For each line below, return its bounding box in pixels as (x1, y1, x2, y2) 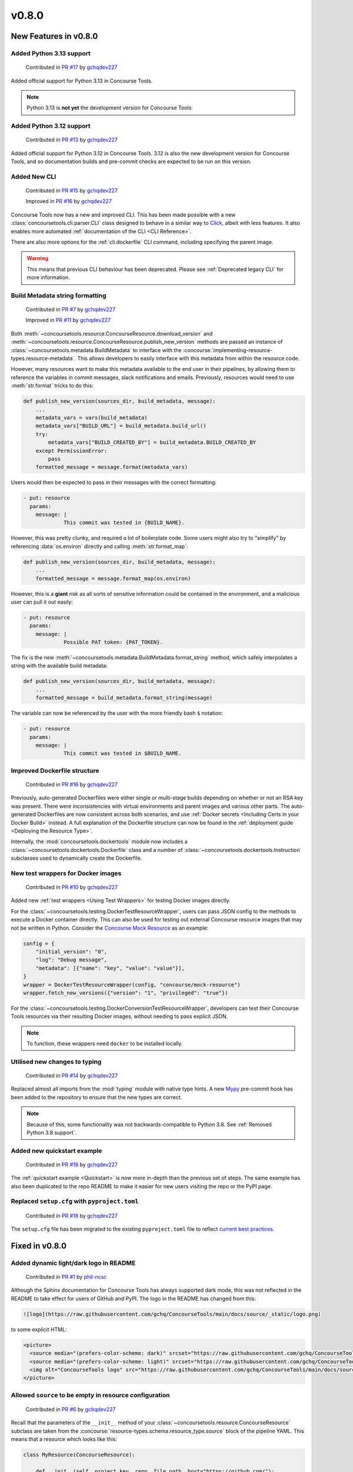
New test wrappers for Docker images (11, 869, 122, 877)
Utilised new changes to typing (11, 1057, 102, 1066)
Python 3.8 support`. (26, 1129, 76, 1136)
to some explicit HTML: (11, 1325, 67, 1333)
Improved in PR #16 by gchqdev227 (25, 198, 112, 205)
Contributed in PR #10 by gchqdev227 (25, 884, 118, 891)
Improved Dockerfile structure (11, 766, 99, 774)
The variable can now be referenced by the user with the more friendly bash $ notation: (11, 710, 223, 717)
